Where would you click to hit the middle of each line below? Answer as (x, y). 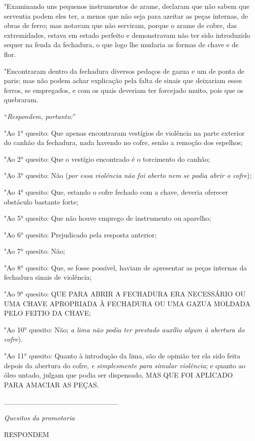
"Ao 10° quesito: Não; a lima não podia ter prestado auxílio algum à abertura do (124, 329)
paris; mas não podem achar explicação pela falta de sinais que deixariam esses (123, 80)
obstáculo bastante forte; (41, 201)
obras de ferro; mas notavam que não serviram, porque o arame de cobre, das (121, 25)
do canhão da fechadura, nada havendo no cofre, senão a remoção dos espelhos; (123, 142)
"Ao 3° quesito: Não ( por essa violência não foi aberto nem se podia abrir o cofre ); (128, 175)
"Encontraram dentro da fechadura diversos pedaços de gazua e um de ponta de (124, 71)
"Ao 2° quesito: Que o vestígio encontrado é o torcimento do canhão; (107, 159)
